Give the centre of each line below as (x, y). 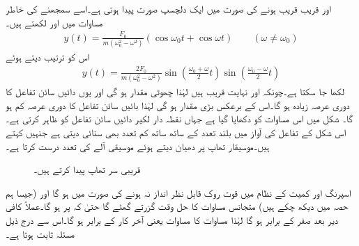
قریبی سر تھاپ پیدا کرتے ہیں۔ (87, 169)
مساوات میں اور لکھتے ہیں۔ (54, 22)
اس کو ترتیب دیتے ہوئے (48, 57)
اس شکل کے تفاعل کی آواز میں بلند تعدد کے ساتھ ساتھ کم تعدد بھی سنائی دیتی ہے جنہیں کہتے (176, 132)
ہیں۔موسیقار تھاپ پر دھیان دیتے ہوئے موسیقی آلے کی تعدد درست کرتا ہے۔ (138, 146)
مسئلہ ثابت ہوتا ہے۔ (40, 233)
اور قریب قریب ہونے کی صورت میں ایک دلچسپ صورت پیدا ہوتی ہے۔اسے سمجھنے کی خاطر (168, 8)
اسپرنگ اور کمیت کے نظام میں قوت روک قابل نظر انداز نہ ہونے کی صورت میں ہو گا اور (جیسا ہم (178, 192)
